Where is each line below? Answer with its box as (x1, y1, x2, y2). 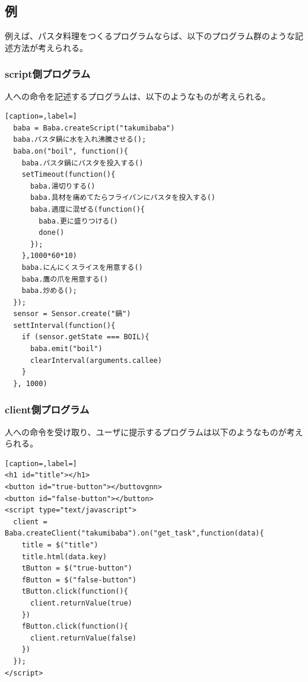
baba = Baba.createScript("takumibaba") (13, 123, 175, 132)
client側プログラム (5, 402, 90, 417)
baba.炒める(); (21, 286, 77, 295)
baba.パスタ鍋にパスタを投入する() (21, 158, 144, 167)
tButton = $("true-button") (21, 564, 132, 573)
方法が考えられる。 (12, 41, 88, 53)
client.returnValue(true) (30, 598, 132, 607)
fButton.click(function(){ (21, 622, 128, 631)
